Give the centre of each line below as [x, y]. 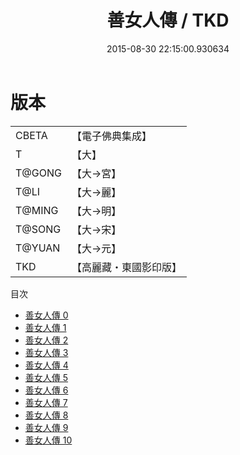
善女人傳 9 [46, 427]
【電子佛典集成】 [111, 136]
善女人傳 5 [46, 377]
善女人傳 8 [46, 415]
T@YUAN [38, 248]
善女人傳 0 [46, 315]
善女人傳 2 [46, 340]
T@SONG [38, 229]
